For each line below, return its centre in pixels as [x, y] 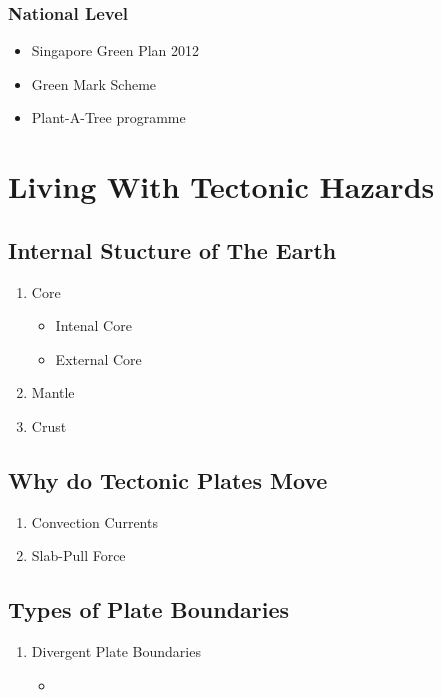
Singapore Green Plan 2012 [115, 50]
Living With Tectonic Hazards [221, 186]
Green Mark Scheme [94, 83]
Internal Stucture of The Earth [172, 249]
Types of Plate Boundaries [149, 609]
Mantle [53, 392]
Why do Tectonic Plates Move [168, 479]
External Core [98, 358]
